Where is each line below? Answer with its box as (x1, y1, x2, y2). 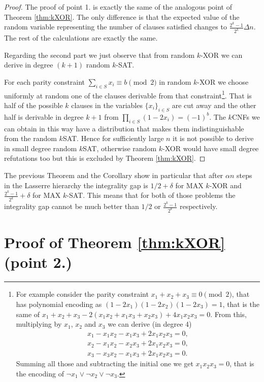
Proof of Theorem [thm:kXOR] (4, 232, 225, 253)
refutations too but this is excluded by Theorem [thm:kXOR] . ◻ (4, 153, 206, 163)
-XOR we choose (197, 76, 249, 87)
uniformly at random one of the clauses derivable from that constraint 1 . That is (4, 88, 252, 100)
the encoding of (16, 368, 64, 378)
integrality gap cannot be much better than (4, 201, 139, 212)
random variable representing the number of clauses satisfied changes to (4, 21, 227, 32)
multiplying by (16, 319, 62, 329)
